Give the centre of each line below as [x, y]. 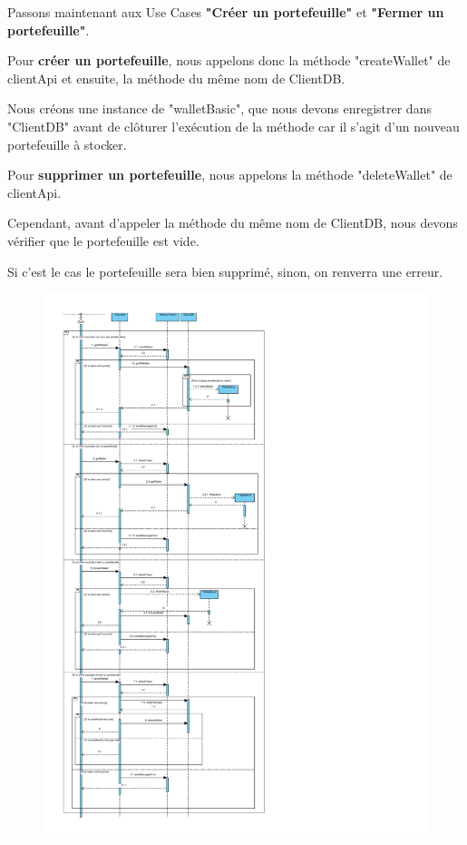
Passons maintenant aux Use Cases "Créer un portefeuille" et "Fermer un [226, 12]
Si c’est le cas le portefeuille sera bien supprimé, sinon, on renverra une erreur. [225, 271]
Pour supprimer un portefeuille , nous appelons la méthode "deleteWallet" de [230, 175]
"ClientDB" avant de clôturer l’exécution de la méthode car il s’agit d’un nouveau [233, 126]
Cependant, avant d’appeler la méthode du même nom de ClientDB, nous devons [233, 223]
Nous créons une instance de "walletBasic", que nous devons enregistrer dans [219, 108]
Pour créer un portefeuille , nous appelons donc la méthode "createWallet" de [229, 60]
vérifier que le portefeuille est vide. [103, 240]
